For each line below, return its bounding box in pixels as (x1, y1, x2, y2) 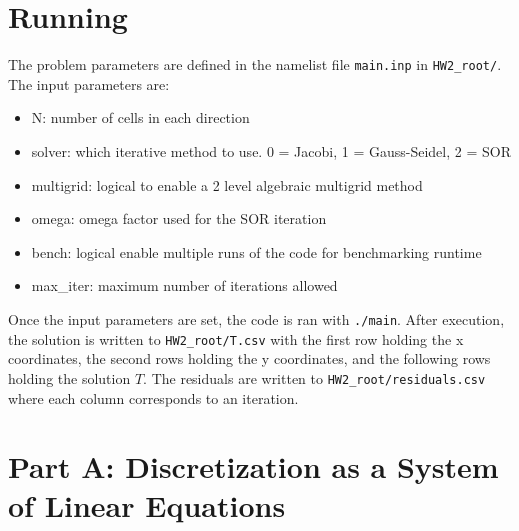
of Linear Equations (8, 485, 286, 526)
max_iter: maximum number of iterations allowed (31, 275, 338, 296)
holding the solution (8, 367, 131, 388)
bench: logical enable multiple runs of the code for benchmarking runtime (31, 241, 482, 262)
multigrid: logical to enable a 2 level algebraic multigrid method (31, 174, 423, 195)
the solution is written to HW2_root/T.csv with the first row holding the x (8, 328, 464, 349)
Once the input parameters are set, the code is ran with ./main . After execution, (8, 308, 505, 329)
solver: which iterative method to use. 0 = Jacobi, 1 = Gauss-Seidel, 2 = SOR (31, 140, 511, 161)
